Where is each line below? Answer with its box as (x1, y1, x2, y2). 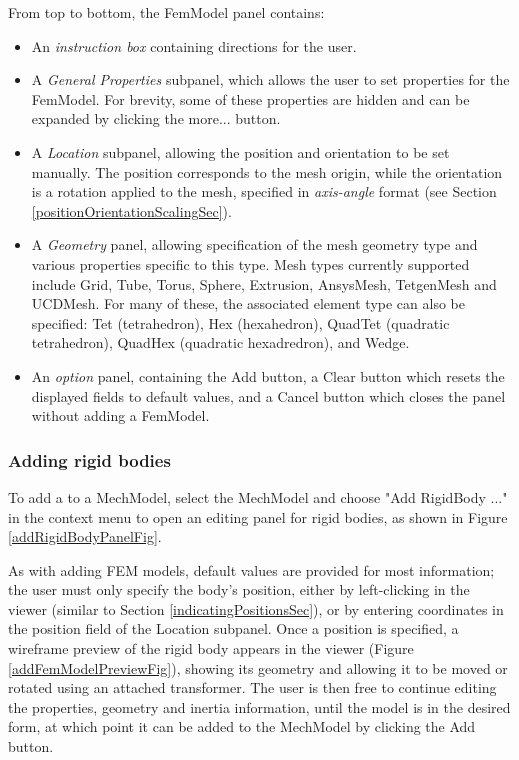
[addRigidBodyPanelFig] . (8, 526, 162, 547)
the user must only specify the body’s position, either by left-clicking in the (8, 579, 470, 600)
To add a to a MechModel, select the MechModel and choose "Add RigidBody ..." (8, 486, 508, 507)
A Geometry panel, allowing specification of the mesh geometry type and (31, 234, 478, 255)
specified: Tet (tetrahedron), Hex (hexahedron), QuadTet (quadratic (31, 312, 450, 333)
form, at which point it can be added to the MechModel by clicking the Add (8, 716, 476, 737)
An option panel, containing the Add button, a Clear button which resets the (31, 365, 505, 386)
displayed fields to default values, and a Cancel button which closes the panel (31, 385, 506, 406)
